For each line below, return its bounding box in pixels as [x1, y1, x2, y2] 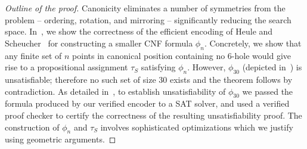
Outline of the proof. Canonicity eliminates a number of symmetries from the [5, 2, 286, 14]
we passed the [242, 85, 293, 97]
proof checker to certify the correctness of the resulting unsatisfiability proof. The [5, 108, 302, 121]
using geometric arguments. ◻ [5, 133, 116, 145]
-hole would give [231, 49, 292, 61]
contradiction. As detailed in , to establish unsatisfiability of [5, 85, 226, 97]
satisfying [141, 61, 176, 73]
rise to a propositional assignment [5, 61, 128, 73]
